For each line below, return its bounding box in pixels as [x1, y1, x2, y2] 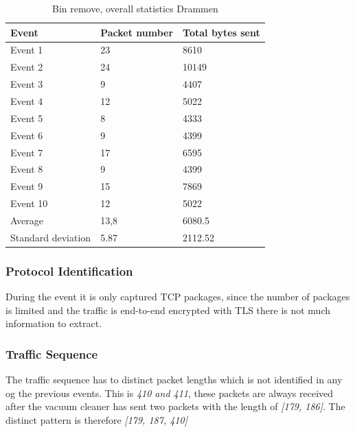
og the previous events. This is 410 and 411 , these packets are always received [5, 385, 334, 400]
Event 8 [10, 162, 43, 176]
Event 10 [10, 196, 48, 211]
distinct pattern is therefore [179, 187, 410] [5, 412, 187, 427]
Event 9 [10, 179, 43, 193]
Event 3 [10, 77, 43, 91]
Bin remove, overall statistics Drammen [51, 1, 218, 15]
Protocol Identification [5, 262, 133, 279]
